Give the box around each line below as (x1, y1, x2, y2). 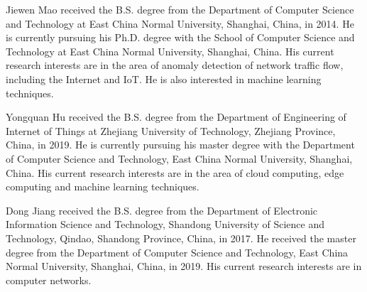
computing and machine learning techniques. (6, 179, 199, 194)
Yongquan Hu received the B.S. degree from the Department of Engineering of (6, 109, 346, 124)
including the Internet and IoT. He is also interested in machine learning (6, 71, 322, 86)
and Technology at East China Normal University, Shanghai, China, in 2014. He (6, 16, 354, 31)
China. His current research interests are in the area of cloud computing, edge (6, 165, 344, 180)
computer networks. (6, 272, 92, 287)
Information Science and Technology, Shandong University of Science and (6, 217, 324, 232)
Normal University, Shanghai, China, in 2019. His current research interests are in (6, 259, 362, 274)
